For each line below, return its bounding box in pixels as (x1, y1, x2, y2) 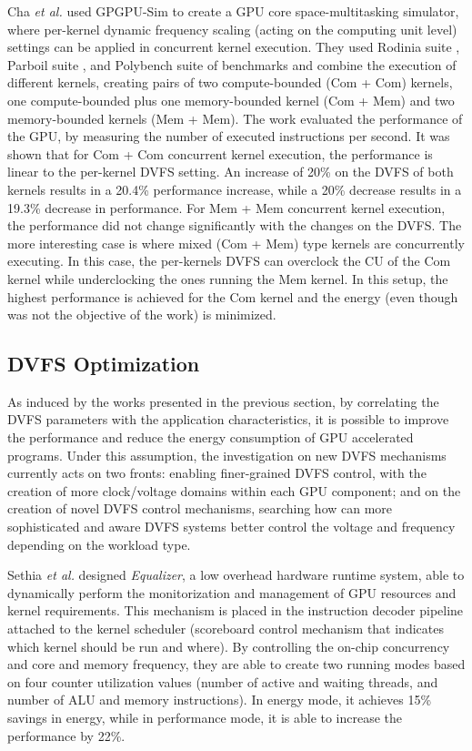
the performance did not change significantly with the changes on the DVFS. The (7, 216, 462, 235)
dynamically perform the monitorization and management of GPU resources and (7, 583, 457, 602)
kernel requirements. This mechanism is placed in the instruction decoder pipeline (7, 601, 464, 620)
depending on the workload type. (7, 534, 191, 553)
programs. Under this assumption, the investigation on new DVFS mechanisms (7, 445, 447, 464)
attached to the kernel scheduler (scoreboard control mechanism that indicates (7, 619, 444, 638)
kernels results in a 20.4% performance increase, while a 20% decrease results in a (7, 179, 462, 198)
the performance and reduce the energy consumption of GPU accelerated (7, 428, 414, 447)
